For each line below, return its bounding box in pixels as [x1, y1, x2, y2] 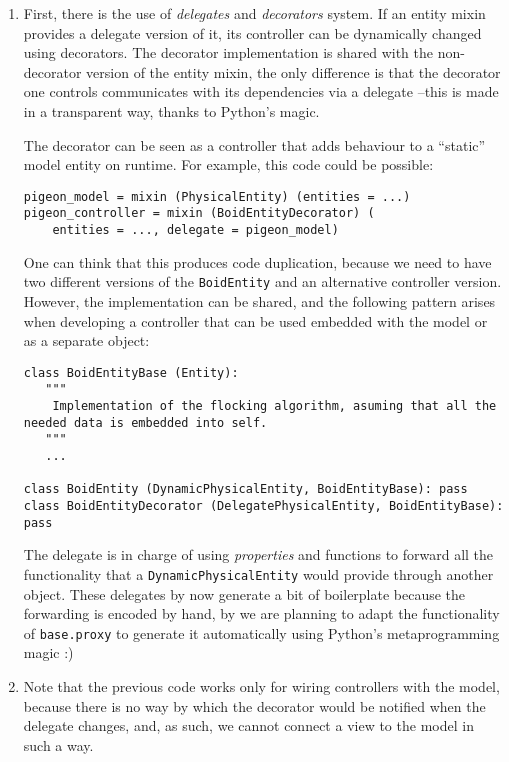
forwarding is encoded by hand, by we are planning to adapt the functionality [23, 603, 500, 624]
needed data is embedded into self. [23, 415, 268, 430]
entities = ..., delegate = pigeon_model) [52, 223, 339, 238]
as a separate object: [23, 330, 150, 351]
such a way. [23, 734, 94, 755]
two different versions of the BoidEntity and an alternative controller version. [23, 271, 502, 292]
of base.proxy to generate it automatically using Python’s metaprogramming [23, 622, 500, 643]
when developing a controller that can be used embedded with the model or [23, 310, 488, 331]
